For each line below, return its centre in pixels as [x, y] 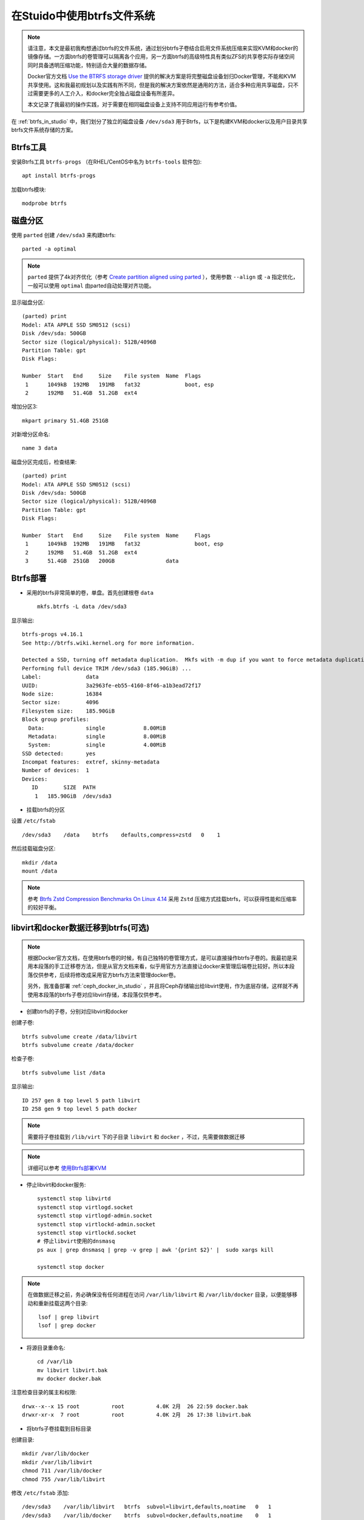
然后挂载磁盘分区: [33, 849]
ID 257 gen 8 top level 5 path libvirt [81, 1100]
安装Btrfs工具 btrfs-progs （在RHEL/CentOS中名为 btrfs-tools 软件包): [106, 162]
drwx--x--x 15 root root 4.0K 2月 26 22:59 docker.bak [135, 1406]
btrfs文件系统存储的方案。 [44, 130]
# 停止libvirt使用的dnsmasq [76, 1241]
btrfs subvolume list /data [64, 1073]
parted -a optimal [49, 249]
